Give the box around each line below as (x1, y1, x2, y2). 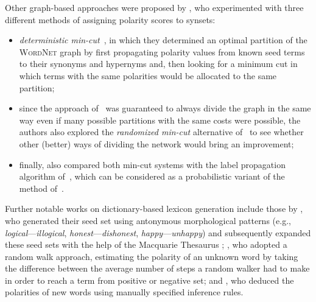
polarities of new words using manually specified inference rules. (5, 286, 244, 298)
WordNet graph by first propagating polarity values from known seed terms (19, 45, 305, 58)
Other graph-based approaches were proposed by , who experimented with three (5, 1, 304, 13)
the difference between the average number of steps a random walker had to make (5, 262, 310, 275)
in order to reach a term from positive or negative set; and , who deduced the (5, 273, 294, 286)
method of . (19, 181, 64, 194)
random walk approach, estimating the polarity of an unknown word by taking (5, 250, 298, 262)
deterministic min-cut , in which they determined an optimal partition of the (19, 33, 307, 46)
